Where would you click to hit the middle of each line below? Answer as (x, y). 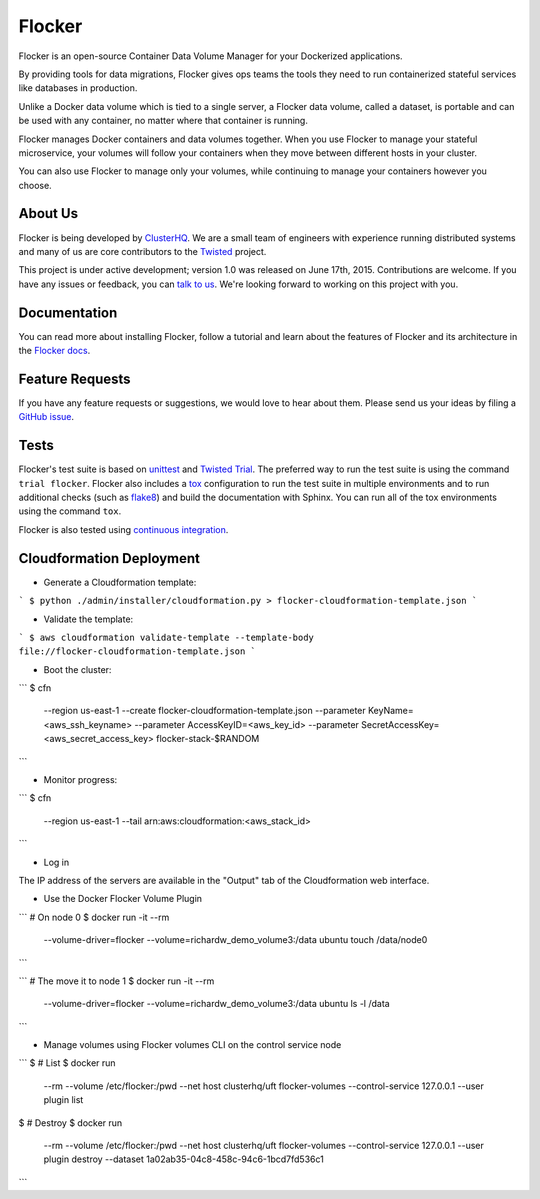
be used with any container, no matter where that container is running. (163, 121)
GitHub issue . (46, 417)
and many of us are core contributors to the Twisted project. (142, 251)
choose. (35, 185)
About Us (48, 213)
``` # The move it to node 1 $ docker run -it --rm (116, 981)
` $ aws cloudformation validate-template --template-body (166, 637)
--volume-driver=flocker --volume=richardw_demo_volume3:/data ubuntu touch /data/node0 (235, 940)
